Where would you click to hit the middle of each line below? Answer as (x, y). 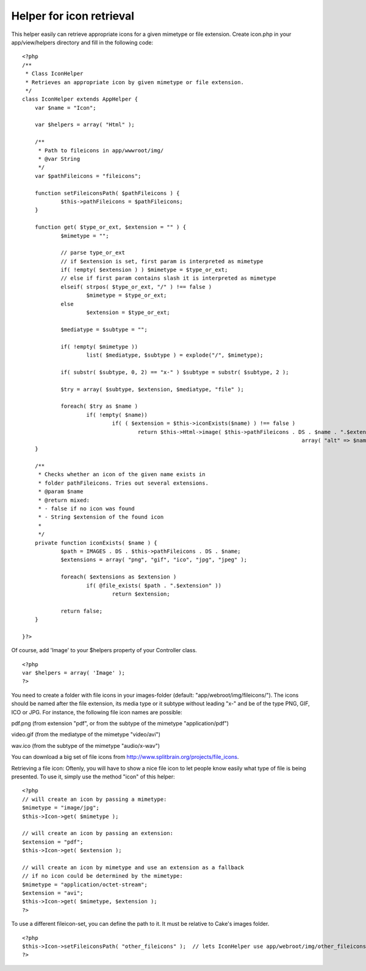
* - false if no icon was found (87, 509)
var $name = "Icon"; (65, 108)
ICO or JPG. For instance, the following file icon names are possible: (97, 712)
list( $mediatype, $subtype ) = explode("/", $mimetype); (175, 355)
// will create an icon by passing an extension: (98, 833)
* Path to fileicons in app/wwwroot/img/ (101, 150)
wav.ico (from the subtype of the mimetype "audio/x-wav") (86, 745)
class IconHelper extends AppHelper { (80, 99)
